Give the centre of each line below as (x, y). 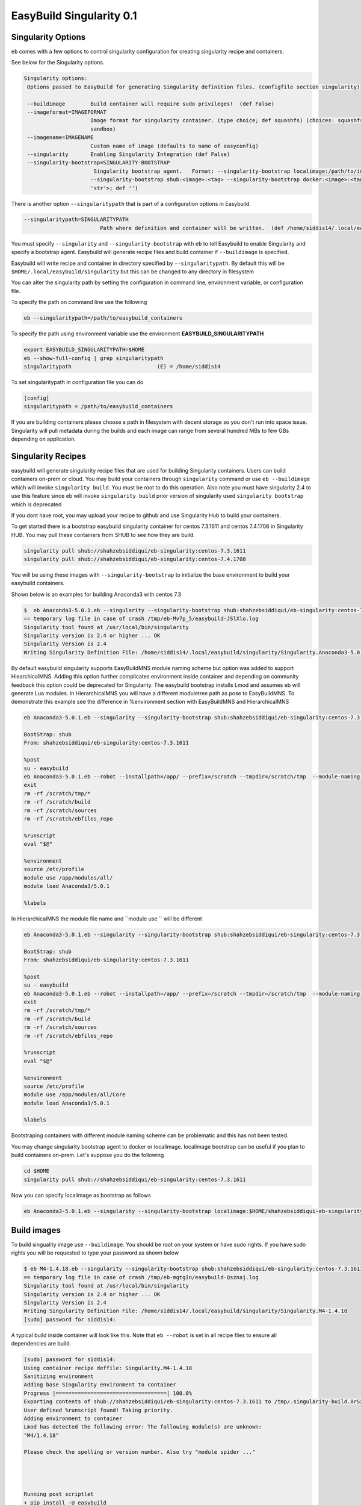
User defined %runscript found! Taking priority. (98, 1410)
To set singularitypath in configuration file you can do (77, 382)
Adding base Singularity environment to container (100, 1385)
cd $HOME (37, 1171)
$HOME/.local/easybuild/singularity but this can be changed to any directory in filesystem (133, 272)
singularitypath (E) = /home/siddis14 (122, 366)
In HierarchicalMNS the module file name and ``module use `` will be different (107, 919)
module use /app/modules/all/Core (75, 1095)
